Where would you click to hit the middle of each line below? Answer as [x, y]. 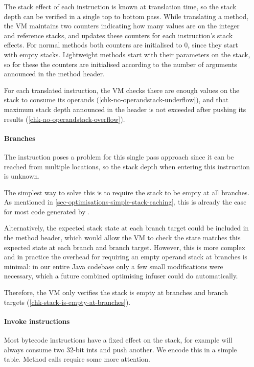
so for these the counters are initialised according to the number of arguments [121, 64]
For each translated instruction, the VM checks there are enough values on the [122, 90]
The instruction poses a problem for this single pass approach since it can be [119, 156]
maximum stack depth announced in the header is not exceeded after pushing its [125, 109]
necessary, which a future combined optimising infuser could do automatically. [121, 276]
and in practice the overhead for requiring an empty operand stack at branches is [126, 257]
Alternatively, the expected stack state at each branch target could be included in [127, 228]
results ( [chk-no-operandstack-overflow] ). [65, 119]
